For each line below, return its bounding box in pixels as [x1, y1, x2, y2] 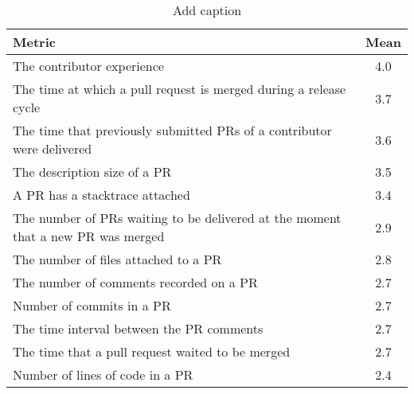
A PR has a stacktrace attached [13, 185, 190, 204]
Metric [13, 33, 56, 51]
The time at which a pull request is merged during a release [13, 80, 346, 98]
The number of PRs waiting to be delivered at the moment [13, 209, 342, 227]
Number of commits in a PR [13, 296, 171, 314]
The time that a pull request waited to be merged [13, 342, 291, 361]
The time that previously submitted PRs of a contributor [13, 121, 332, 139]
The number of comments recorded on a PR [13, 273, 258, 291]
